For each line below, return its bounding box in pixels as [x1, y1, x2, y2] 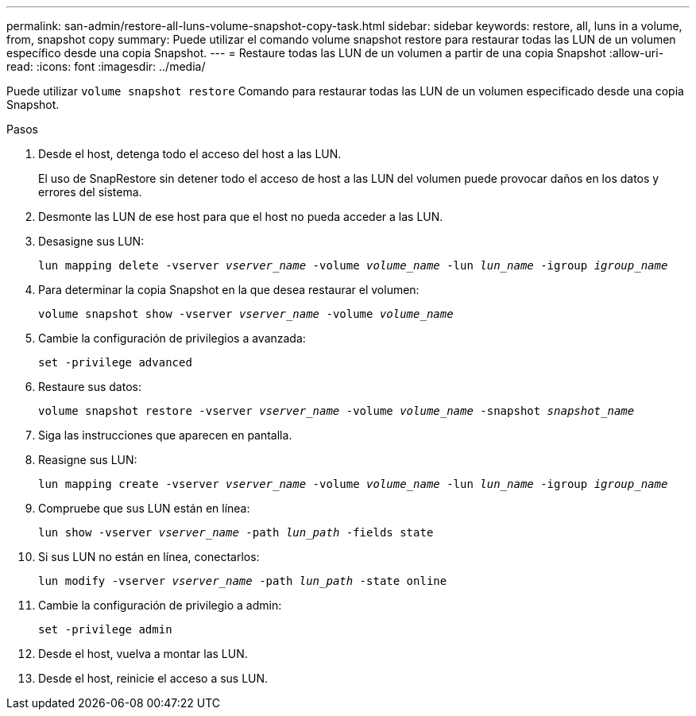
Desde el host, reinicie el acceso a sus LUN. [38, 671, 269, 685]
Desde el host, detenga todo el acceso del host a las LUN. [38, 147, 342, 161]
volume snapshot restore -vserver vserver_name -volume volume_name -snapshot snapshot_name [38, 404, 635, 417]
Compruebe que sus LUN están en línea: [38, 501, 250, 515]
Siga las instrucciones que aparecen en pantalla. [38, 428, 292, 442]
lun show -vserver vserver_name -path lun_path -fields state [38, 526, 434, 539]
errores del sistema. [38, 185, 142, 199]
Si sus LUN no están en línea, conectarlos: [38, 550, 260, 563]
